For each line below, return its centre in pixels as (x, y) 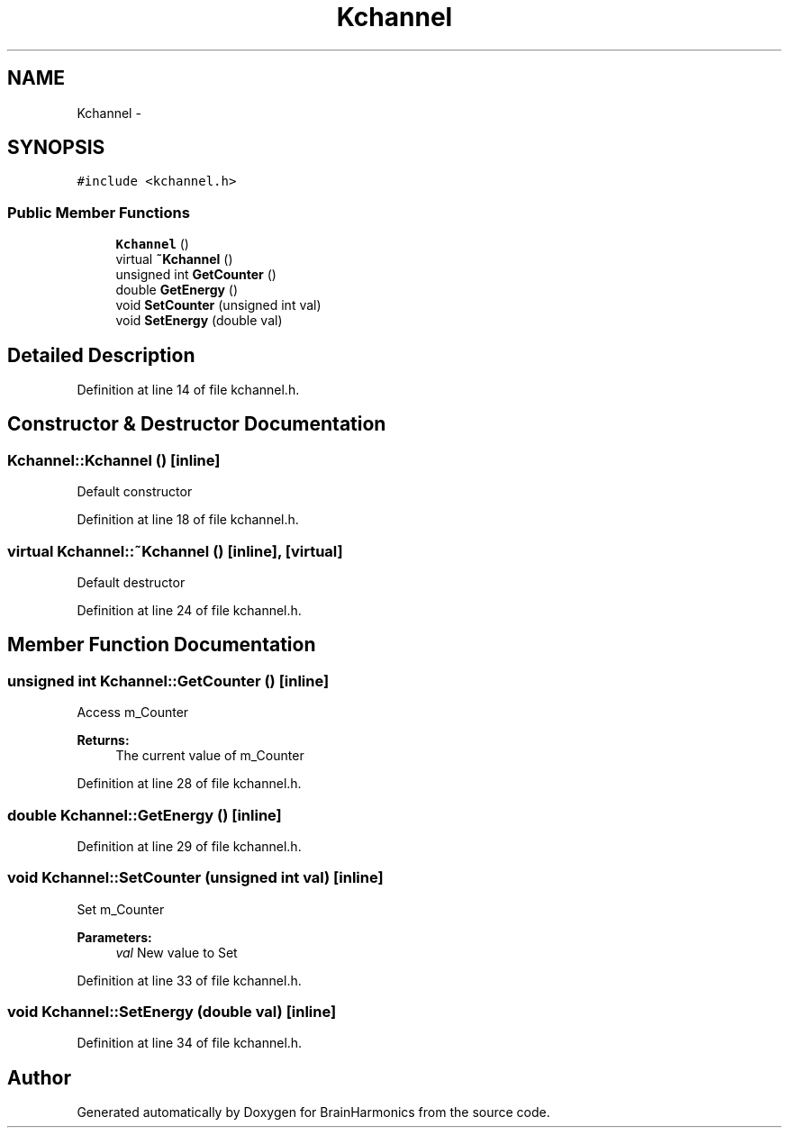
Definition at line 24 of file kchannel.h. (189, 610)
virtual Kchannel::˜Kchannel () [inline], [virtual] (175, 551)
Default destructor (131, 582)
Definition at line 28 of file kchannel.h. (189, 784)
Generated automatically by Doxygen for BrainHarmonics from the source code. (313, 1112)
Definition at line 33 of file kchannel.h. (189, 980)
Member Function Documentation (162, 645)
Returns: (103, 740)
